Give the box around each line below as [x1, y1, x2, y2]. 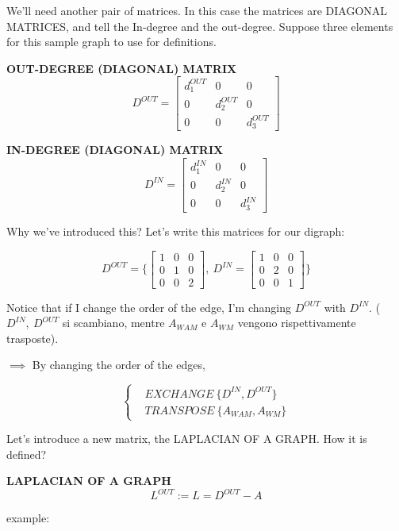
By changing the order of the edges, [32, 356, 205, 373]
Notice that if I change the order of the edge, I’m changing [6, 298, 292, 315]
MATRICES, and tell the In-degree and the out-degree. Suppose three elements [6, 17, 393, 34]
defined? [6, 445, 47, 462]
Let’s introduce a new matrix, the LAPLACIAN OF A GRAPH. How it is [6, 430, 367, 447]
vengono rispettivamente [237, 314, 356, 331]
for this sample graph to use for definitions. [6, 33, 217, 50]
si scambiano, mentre [62, 314, 165, 331]
